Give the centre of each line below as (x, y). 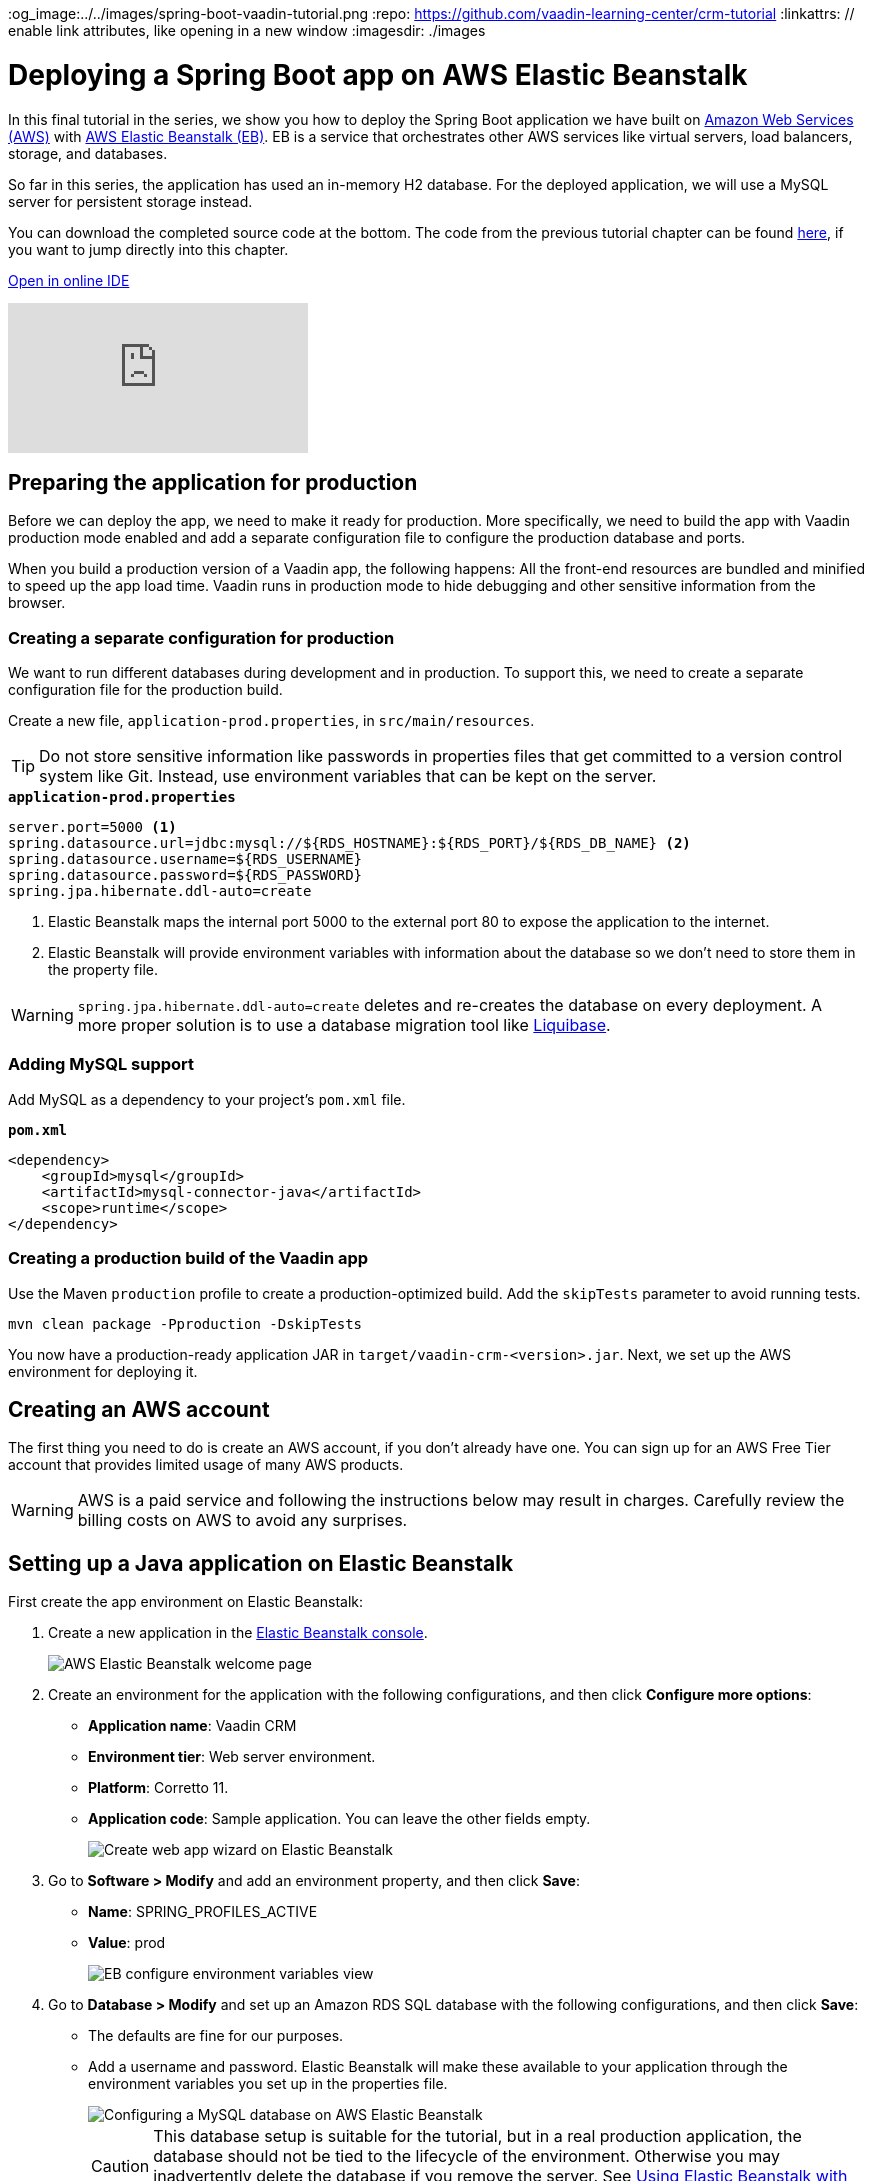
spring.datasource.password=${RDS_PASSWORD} (185, 875)
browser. (37, 603)
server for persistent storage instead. (130, 201)
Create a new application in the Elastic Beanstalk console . (238, 1633)
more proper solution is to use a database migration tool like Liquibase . (344, 1025)
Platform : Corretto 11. (158, 1788)
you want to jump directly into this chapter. (148, 249)
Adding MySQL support (101, 1064)
